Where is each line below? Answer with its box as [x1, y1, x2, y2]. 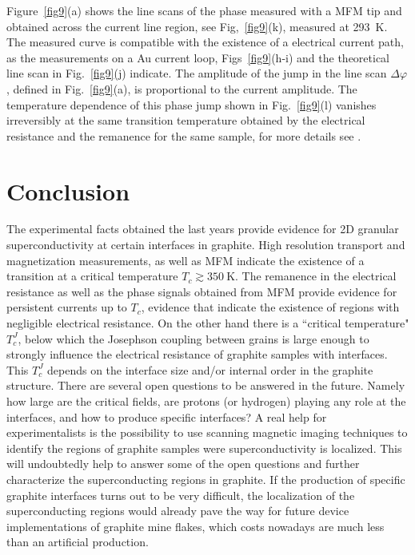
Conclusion [6, 174, 130, 207]
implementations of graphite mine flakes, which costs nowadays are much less [6, 517, 385, 534]
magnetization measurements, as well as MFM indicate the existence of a [6, 252, 365, 268]
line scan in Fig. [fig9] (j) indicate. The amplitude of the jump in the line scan [6, 65, 387, 81]
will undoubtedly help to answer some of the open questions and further [6, 455, 360, 472]
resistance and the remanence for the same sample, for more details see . [6, 127, 361, 144]
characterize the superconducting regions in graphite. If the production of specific [6, 470, 405, 487]
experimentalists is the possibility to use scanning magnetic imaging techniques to [6, 424, 408, 441]
